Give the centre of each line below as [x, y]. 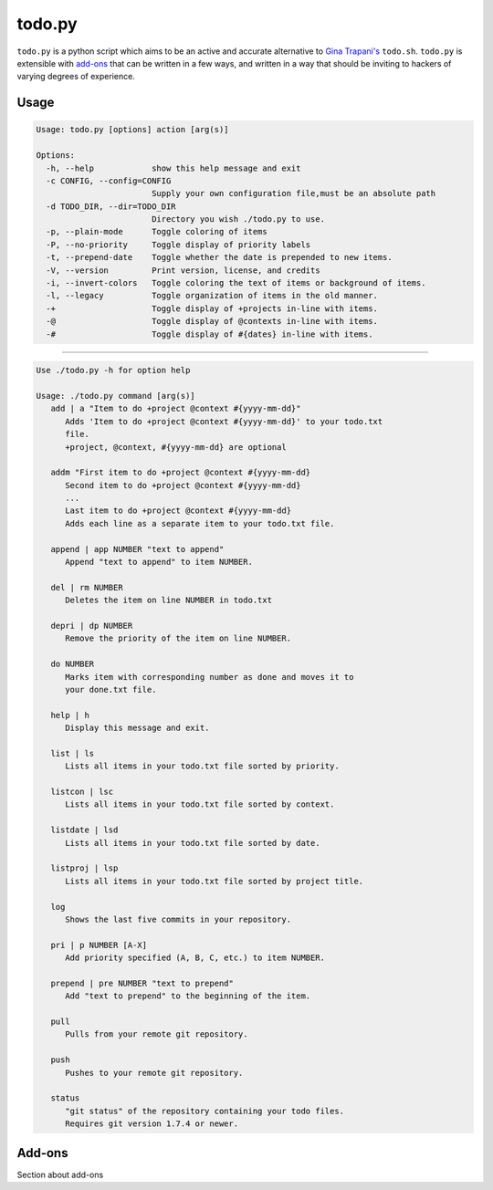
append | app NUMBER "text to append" [137, 549]
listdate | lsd [84, 830]
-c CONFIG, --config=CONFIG [109, 181]
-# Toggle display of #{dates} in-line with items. [210, 334]
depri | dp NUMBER [92, 626]
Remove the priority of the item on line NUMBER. [178, 638]
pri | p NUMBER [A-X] [99, 945]
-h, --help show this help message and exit [173, 168]
